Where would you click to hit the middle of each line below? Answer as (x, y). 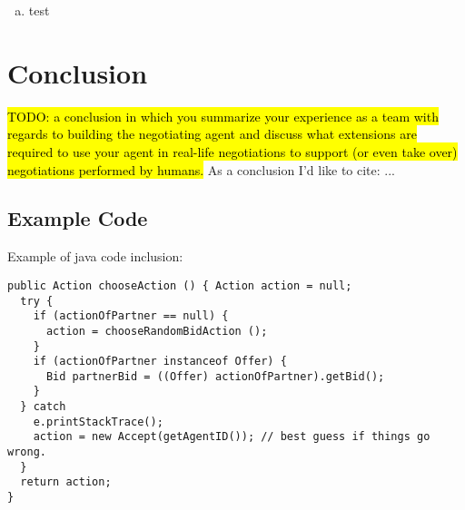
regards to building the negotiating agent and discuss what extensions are (212, 134)
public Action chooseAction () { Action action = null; (180, 285)
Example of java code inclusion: (95, 256)
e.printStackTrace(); (98, 422)
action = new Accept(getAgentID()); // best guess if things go (232, 437)
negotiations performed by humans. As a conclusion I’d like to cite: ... (202, 169)
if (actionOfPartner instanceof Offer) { (160, 362)
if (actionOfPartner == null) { (131, 316)
